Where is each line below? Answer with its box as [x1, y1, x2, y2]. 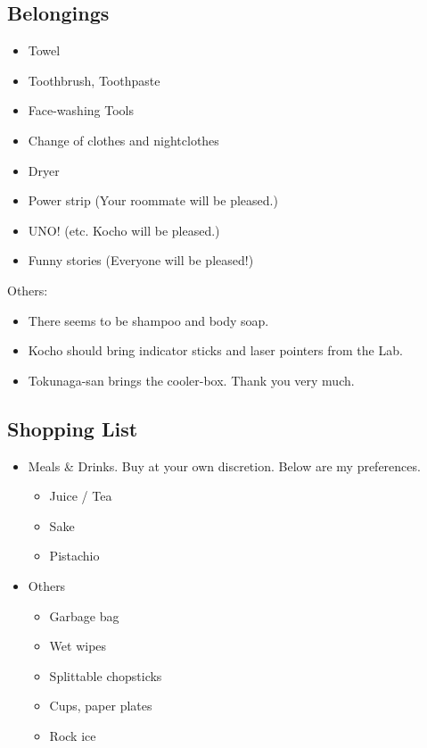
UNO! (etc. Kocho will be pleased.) [28, 220, 220, 239]
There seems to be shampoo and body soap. [28, 311, 269, 329]
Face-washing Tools [28, 101, 134, 120]
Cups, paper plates [49, 696, 152, 715]
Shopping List [7, 414, 138, 442]
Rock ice [49, 726, 96, 744]
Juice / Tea [49, 486, 112, 505]
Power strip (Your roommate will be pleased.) [28, 191, 278, 210]
